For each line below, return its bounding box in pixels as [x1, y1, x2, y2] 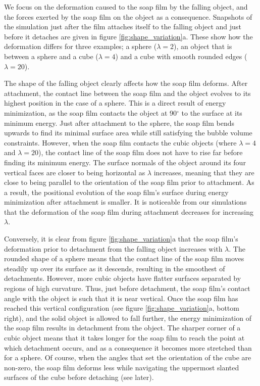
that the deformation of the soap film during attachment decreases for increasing [4, 206, 254, 217]
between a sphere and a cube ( [4, 51, 98, 61]
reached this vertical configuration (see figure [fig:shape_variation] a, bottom [4, 303, 239, 313]
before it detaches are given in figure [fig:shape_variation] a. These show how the [4, 31, 253, 41]
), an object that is [174, 41, 232, 52]
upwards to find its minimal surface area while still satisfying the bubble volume [4, 127, 252, 138]
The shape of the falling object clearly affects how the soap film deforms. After [4, 78, 248, 88]
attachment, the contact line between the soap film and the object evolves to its [4, 87, 251, 98]
